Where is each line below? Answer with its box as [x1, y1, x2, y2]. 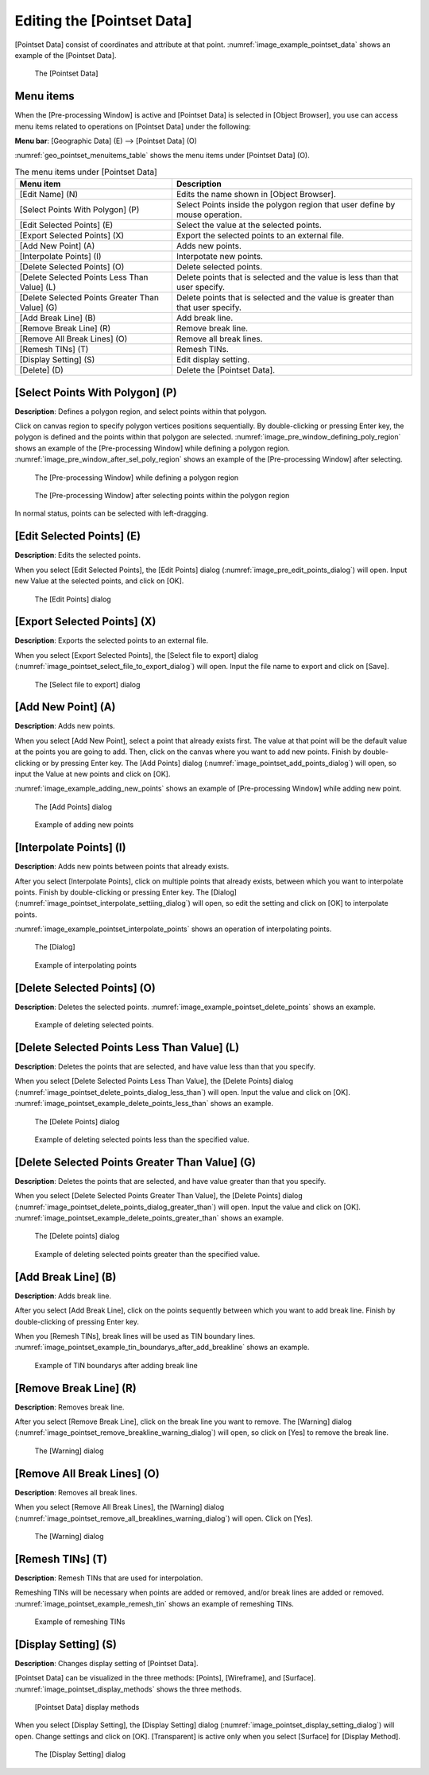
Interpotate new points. [176, 251, 264, 262]
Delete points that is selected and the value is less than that [176, 272, 399, 283]
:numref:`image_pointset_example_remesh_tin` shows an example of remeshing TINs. [14, 1599, 294, 1608]
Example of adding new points [34, 820, 134, 829]
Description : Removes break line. [14, 1402, 125, 1412]
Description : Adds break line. [14, 1291, 111, 1301]
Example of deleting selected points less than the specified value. [34, 1135, 249, 1144]
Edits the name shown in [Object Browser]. [176, 189, 337, 200]
